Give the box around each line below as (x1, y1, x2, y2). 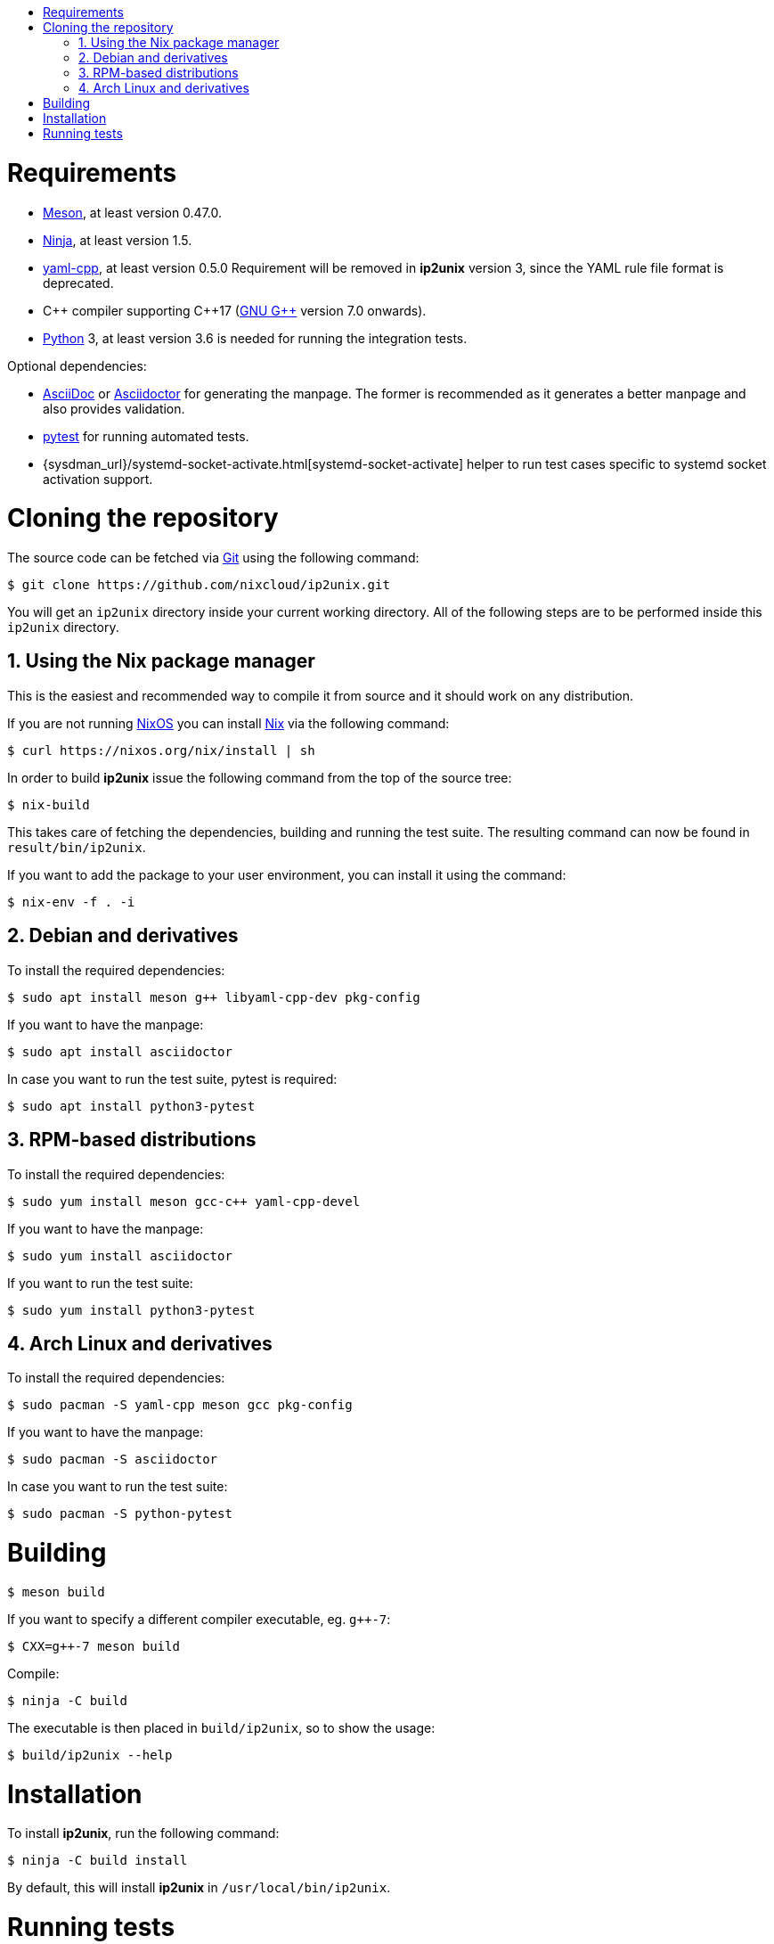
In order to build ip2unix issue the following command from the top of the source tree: (7, 769, 512, 785)
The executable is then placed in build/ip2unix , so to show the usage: (7, 1719, 436, 1735)
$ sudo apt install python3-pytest (7, 1098, 256, 1113)
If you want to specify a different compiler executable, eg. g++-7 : (7, 1611, 391, 1627)
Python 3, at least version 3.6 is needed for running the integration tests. (43, 330, 468, 346)
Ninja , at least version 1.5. (43, 232, 192, 248)
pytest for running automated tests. (43, 428, 249, 444)
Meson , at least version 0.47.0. (43, 204, 223, 220)
